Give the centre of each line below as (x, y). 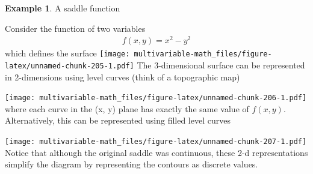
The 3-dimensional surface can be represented (221, 64)
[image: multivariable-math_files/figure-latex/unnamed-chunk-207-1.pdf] (156, 142)
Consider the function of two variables (75, 28)
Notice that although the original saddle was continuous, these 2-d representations (156, 152)
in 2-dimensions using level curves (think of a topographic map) (122, 76)
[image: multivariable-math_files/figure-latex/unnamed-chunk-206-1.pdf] (156, 98)
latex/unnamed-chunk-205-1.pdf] (70, 66)
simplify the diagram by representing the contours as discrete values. (132, 164)
